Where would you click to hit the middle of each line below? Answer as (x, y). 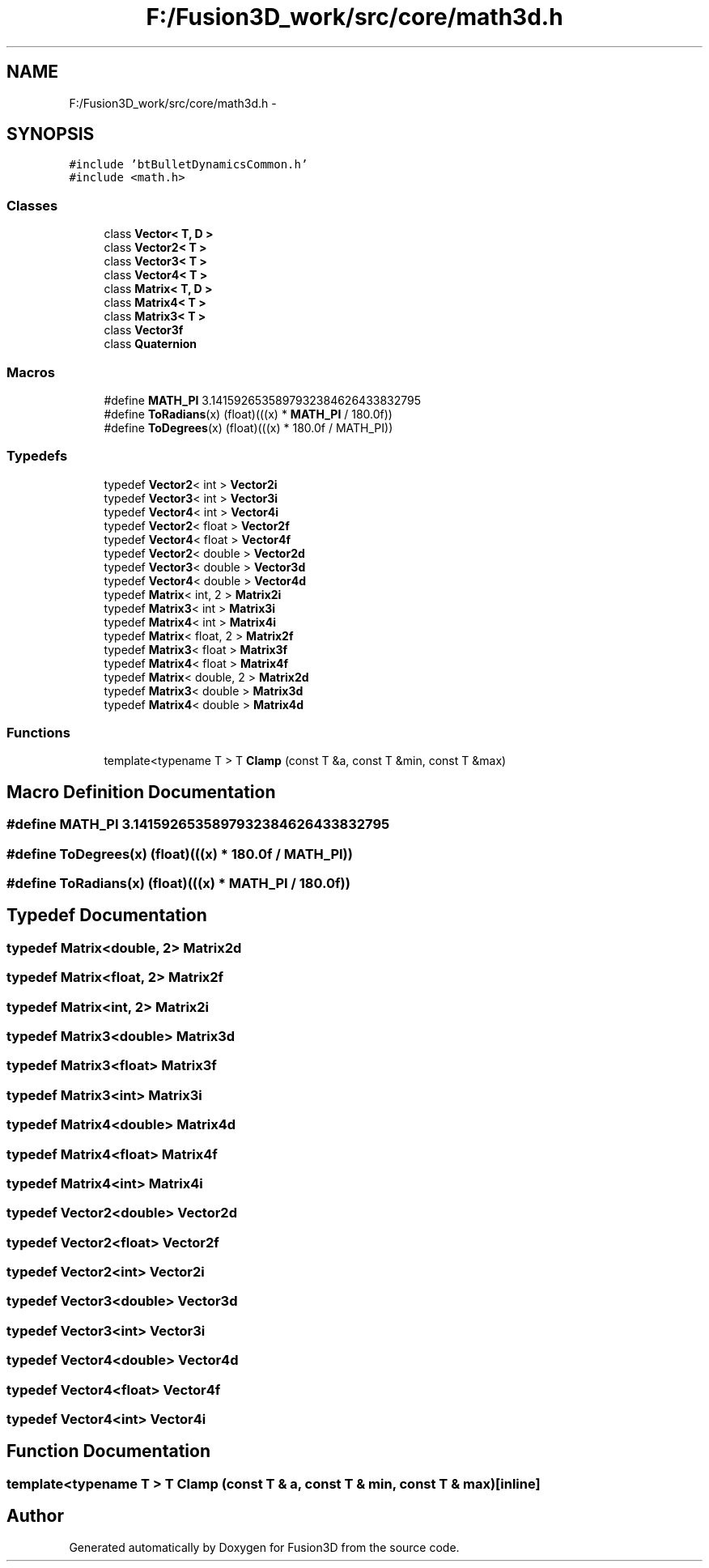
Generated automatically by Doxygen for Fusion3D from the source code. (264, 1547)
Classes (32, 205)
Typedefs (37, 456)
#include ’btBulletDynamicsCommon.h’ (189, 165)
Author (35, 1516)
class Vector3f (144, 330)
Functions (38, 733)
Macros (31, 372)
